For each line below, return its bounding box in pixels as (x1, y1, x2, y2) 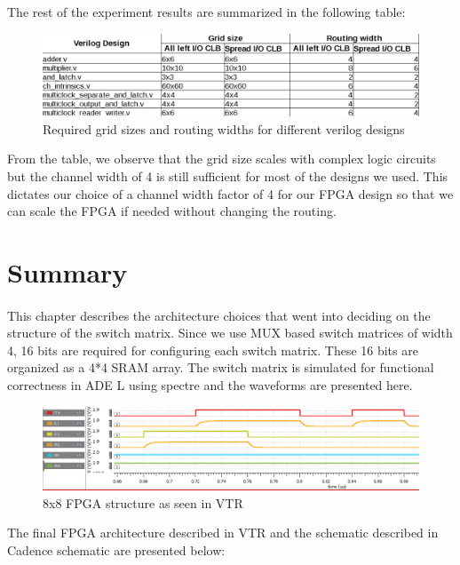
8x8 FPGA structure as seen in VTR (43, 493, 243, 512)
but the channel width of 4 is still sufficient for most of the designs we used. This (7, 166, 448, 185)
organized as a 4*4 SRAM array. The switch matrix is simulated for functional (7, 358, 434, 377)
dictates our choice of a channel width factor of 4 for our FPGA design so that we (7, 184, 454, 203)
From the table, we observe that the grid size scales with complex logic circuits (7, 149, 436, 168)
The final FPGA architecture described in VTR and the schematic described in (7, 523, 439, 542)
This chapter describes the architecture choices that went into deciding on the (7, 306, 431, 324)
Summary (7, 253, 128, 290)
